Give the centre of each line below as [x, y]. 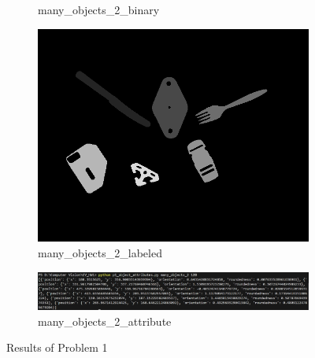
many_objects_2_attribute [105, 321]
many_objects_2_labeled [100, 252]
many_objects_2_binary [99, 9]
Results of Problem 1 [57, 347]
